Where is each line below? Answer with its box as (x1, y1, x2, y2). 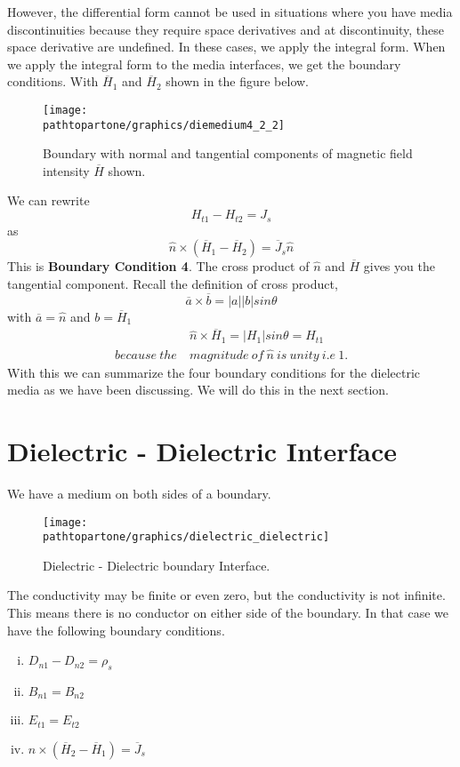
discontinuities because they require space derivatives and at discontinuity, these (7, 20, 445, 38)
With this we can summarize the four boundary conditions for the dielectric (7, 363, 421, 381)
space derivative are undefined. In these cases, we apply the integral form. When (7, 37, 446, 56)
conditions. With (7, 72, 99, 91)
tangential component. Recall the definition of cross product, (7, 274, 338, 292)
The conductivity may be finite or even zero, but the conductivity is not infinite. (7, 586, 446, 604)
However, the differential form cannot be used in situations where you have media (7, 3, 453, 20)
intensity (43, 161, 90, 180)
